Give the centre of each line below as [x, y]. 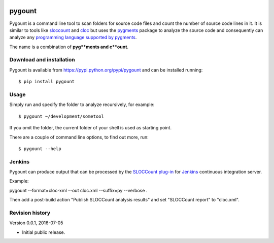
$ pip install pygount [47, 82]
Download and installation [42, 60]
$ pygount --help [40, 149]
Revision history [30, 213]
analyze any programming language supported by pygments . [73, 38]
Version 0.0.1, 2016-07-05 [36, 223]
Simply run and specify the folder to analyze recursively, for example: [82, 105]
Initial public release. [44, 232]
